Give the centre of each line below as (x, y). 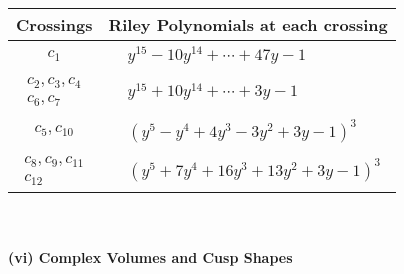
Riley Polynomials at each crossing (248, 24)
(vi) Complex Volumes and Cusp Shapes (150, 257)
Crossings (54, 24)
